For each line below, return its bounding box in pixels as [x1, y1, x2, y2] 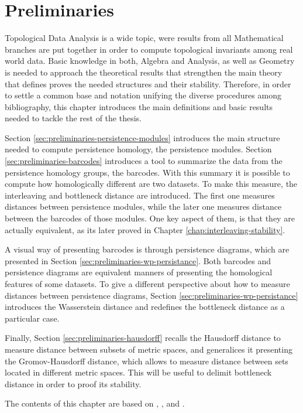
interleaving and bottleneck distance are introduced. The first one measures [5, 189, 275, 201]
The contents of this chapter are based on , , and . [5, 397, 185, 409]
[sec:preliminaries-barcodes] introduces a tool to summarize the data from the [5, 155, 283, 167]
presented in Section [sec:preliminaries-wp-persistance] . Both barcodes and [5, 254, 271, 267]
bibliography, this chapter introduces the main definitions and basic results [5, 100, 273, 112]
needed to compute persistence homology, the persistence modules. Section [5, 143, 272, 155]
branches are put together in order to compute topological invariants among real [5, 43, 293, 55]
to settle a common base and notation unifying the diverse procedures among [5, 89, 281, 101]
